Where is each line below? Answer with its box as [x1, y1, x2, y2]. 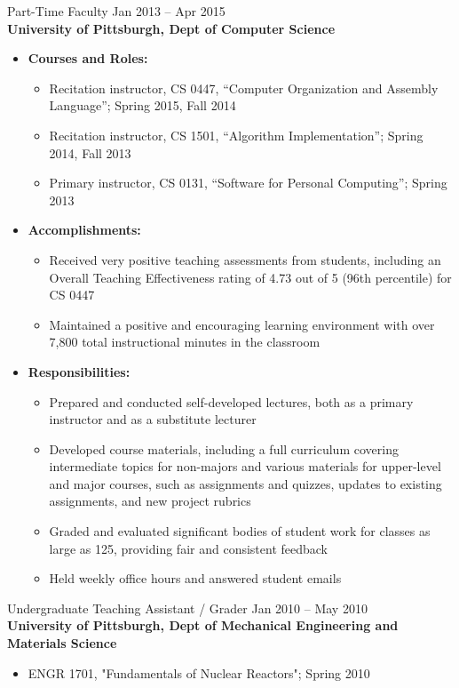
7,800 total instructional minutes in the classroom [49, 332, 321, 351]
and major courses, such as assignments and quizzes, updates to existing [49, 474, 442, 492]
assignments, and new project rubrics [49, 492, 251, 510]
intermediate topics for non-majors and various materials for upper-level [49, 457, 441, 476]
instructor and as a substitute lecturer [49, 410, 257, 428]
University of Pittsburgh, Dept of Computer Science [7, 19, 336, 37]
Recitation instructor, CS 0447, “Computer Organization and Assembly [49, 78, 439, 97]
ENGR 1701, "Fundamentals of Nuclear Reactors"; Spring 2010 [28, 663, 370, 682]
